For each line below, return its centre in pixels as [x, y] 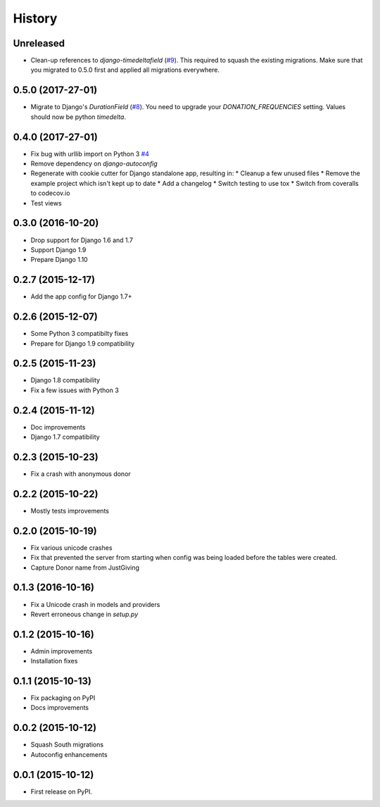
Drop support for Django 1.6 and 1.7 [82, 240]
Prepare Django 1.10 [59, 260]
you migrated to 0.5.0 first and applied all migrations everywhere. [125, 70]
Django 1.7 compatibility [65, 437]
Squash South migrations [67, 745]
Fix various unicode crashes [71, 548]
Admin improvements [62, 651]
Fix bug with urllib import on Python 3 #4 [90, 154]
